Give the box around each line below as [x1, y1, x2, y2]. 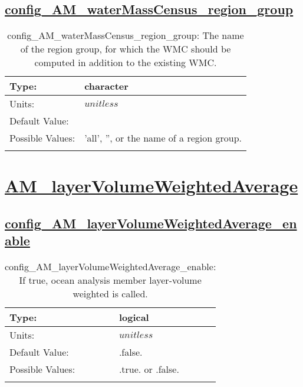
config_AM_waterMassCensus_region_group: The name [7, 28, 244, 42]
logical [118, 310, 149, 324]
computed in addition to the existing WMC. [34, 55, 217, 70]
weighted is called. [73, 287, 148, 301]
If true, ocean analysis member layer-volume [19, 273, 202, 287]
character [84, 79, 129, 93]
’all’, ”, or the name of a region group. [84, 131, 242, 145]
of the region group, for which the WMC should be [20, 42, 231, 56]
